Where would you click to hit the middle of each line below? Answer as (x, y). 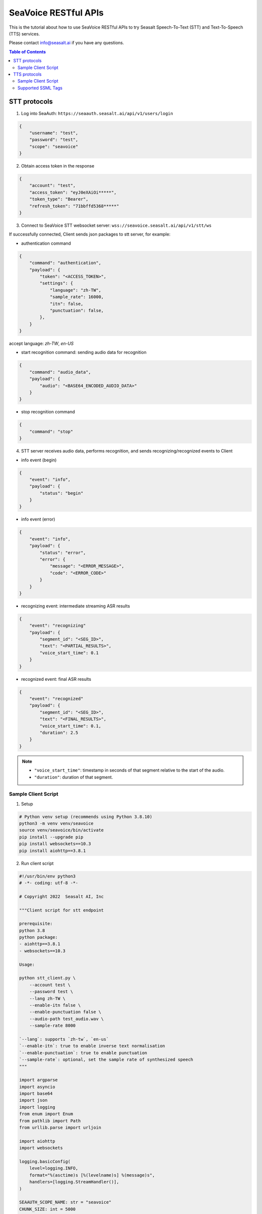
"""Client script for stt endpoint (61, 910)
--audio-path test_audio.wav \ (66, 1019)
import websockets (41, 1148)
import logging (37, 1107)
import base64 (36, 1094)
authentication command (46, 243)
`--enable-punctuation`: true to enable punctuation (83, 1053)
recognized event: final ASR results (56, 679)
